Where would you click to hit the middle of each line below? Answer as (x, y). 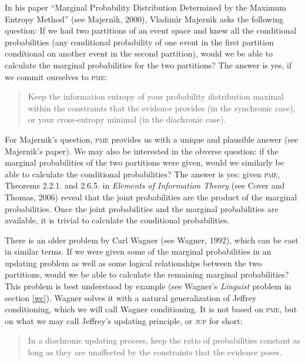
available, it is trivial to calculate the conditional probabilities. (117, 220)
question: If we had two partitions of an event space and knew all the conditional (151, 30)
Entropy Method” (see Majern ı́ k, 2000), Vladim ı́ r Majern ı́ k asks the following (144, 19)
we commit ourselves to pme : (56, 76)
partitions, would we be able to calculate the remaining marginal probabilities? (147, 274)
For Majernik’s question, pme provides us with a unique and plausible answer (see (152, 139)
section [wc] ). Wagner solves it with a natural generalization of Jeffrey (131, 297)
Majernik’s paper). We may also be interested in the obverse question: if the (142, 151)
